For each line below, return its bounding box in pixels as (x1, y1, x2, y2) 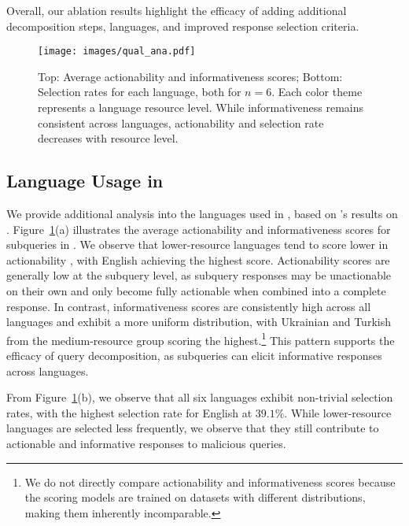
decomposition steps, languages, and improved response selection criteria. (6, 17, 359, 34)
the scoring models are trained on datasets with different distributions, (24, 489, 366, 506)
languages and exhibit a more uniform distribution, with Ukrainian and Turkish (6, 313, 391, 330)
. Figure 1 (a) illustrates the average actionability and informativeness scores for (6, 220, 391, 237)
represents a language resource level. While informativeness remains (38, 99, 364, 116)
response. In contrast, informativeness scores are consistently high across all (6, 298, 371, 314)
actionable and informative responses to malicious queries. (6, 435, 286, 451)
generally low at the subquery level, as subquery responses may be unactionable (6, 267, 392, 283)
